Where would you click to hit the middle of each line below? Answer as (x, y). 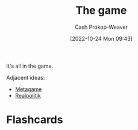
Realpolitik (28, 95)
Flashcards (35, 120)
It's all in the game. (30, 66)
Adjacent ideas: (26, 77)
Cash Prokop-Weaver (101, 27)
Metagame (28, 89)
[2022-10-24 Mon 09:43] (101, 38)
